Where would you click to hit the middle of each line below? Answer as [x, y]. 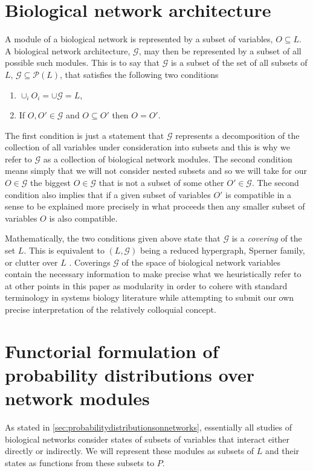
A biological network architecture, [68, 50]
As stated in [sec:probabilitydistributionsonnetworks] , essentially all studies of [148, 427]
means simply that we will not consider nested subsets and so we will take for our [156, 171]
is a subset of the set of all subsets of [239, 62]
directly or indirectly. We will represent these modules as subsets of [130, 451]
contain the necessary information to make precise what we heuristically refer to [153, 274]
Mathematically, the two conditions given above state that [113, 238]
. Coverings [90, 262]
